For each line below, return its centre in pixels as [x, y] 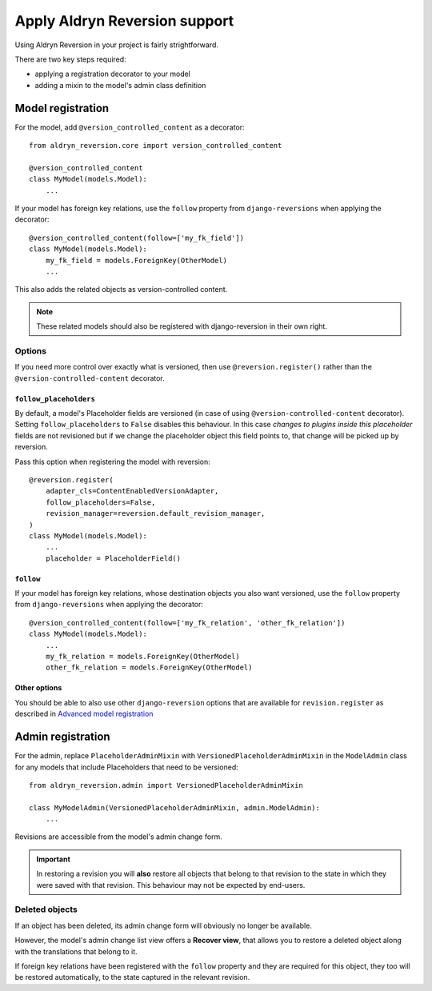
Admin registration [63, 737]
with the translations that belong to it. [76, 951]
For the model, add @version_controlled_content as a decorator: [130, 127]
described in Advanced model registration [84, 714]
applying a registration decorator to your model [113, 74]
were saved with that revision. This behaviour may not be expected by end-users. [171, 885]
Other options [38, 688]
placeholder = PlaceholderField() [113, 558]
